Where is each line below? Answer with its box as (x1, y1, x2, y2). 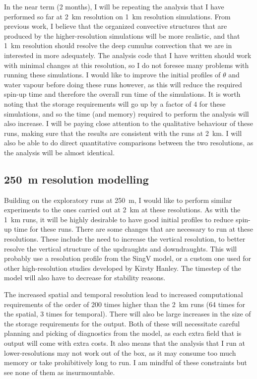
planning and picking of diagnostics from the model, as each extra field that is (4, 328, 242, 338)
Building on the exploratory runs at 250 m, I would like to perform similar (4, 194, 232, 205)
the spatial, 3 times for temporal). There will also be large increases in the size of (4, 309, 251, 319)
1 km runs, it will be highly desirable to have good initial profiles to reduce (4, 214, 234, 224)
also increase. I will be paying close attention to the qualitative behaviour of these (4, 118, 254, 128)
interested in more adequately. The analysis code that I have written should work (4, 50, 252, 60)
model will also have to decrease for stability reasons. (4, 272, 166, 283)
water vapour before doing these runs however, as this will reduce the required (4, 79, 242, 89)
